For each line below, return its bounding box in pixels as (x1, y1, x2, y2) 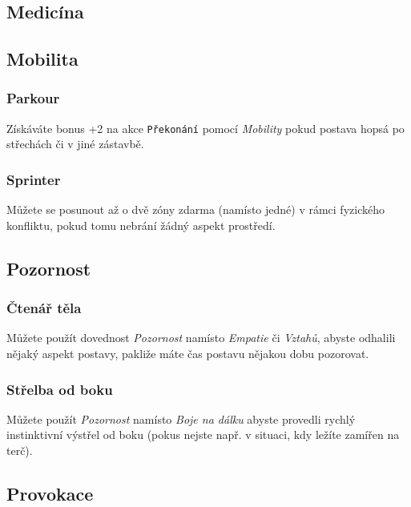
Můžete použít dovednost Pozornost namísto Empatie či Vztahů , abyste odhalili (6, 329, 396, 346)
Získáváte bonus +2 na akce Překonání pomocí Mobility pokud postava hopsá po (6, 119, 405, 136)
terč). (6, 442, 33, 459)
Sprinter (6, 169, 61, 189)
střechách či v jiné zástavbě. (6, 135, 144, 152)
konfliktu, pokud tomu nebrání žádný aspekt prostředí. (6, 216, 276, 233)
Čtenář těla (6, 298, 82, 318)
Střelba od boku (6, 379, 113, 399)
